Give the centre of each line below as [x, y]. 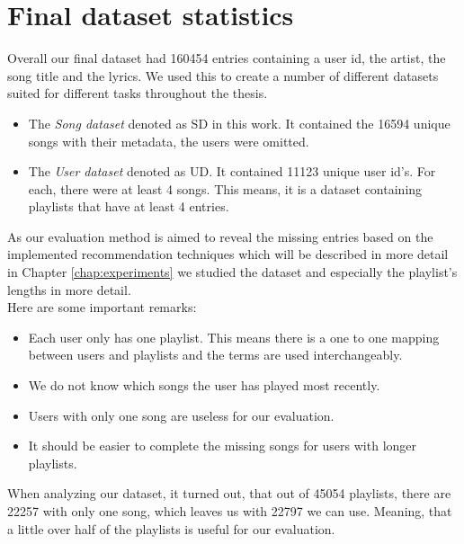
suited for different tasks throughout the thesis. [138, 93]
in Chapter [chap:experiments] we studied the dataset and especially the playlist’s [232, 272]
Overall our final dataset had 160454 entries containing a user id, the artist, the [227, 58]
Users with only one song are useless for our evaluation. [181, 415]
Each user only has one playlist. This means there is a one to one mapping [234, 337]
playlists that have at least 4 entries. [129, 206]
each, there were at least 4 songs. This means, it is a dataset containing [225, 188]
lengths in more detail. [69, 289]
